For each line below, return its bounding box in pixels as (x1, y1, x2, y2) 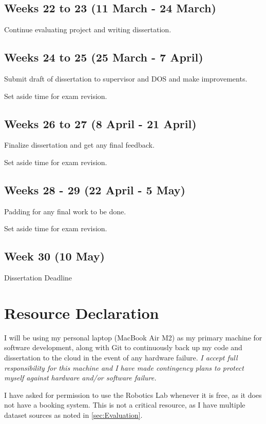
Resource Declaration (4, 302, 159, 323)
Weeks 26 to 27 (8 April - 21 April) (4, 115, 197, 131)
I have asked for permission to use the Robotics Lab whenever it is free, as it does (4, 389, 262, 400)
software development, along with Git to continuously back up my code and (4, 342, 242, 353)
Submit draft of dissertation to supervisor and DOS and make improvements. (4, 73, 248, 84)
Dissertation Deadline (4, 272, 72, 283)
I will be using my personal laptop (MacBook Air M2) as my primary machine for (4, 332, 262, 342)
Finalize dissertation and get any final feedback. (4, 139, 155, 150)
